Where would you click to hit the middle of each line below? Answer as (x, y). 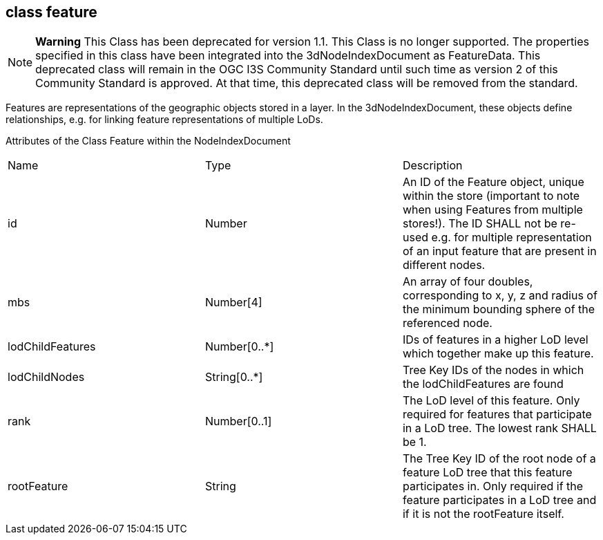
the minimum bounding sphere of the (499, 309)
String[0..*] (234, 377)
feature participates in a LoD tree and (499, 500)
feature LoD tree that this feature (487, 473)
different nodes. (444, 265)
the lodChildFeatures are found (483, 384)
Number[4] (233, 302)
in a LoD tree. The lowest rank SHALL (499, 428)
